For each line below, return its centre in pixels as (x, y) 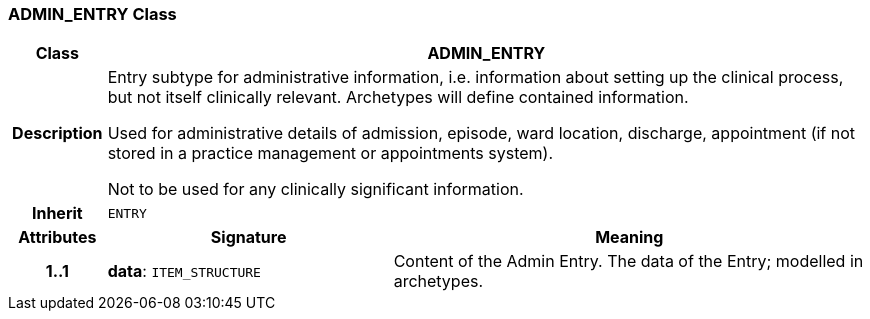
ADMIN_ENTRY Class (92, 14)
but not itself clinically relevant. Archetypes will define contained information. (398, 97)
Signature (248, 237)
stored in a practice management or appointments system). (330, 153)
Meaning (629, 237)
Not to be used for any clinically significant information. (315, 189)
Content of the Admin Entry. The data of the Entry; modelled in (628, 261)
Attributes (57, 237)
